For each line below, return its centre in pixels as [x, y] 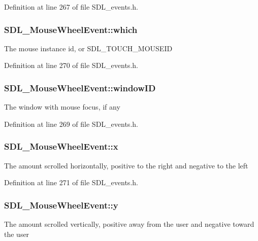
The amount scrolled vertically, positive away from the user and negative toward [129, 224]
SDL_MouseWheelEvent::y [61, 205]
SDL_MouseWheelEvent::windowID [80, 88]
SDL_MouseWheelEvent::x [61, 146]
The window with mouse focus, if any [62, 107]
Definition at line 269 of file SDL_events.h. [71, 124]
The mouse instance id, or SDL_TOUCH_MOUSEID [88, 48]
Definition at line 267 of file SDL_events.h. [71, 7]
